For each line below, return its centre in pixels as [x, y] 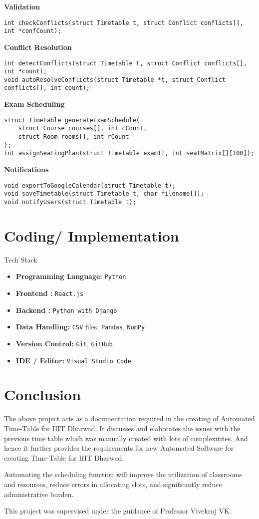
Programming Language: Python [71, 276]
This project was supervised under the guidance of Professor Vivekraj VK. [118, 511]
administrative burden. [39, 494]
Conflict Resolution [38, 47]
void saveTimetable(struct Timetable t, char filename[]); [104, 194]
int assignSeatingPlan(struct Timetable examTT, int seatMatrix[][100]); [129, 153]
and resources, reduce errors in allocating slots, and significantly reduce [113, 484]
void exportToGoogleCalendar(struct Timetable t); [90, 185]
